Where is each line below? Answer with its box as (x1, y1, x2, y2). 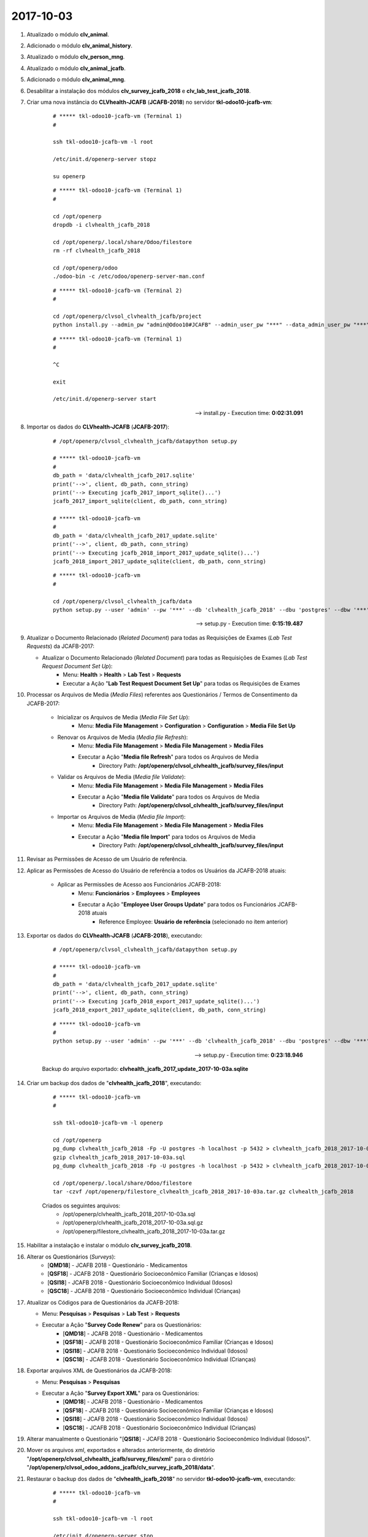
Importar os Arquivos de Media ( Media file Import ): (57, 813, 186, 820)
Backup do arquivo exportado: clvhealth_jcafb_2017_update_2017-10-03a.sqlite (42, 1065, 248, 1073)
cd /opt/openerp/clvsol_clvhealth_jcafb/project (53, 312, 202, 320)
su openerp (53, 173, 86, 180)
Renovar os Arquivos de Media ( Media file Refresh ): (57, 733, 188, 741)
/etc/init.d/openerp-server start (53, 395, 156, 403)
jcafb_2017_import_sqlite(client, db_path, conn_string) (53, 498, 228, 505)
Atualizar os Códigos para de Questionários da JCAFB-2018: (26, 1298, 180, 1306)
